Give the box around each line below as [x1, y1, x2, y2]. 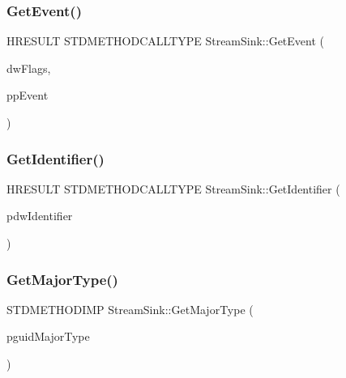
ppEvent [6, 87, 49, 104]
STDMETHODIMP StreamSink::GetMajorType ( [6, 300, 254, 317]
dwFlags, [6, 59, 51, 76]
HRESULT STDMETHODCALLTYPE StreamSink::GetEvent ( [6, 32, 324, 49]
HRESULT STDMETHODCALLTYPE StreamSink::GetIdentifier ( [6, 180, 340, 197]
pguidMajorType [6, 328, 90, 345]
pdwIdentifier [6, 207, 73, 224]
